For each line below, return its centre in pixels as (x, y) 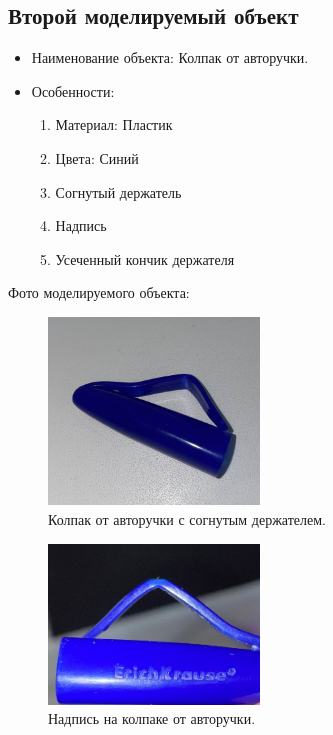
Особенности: (73, 90)
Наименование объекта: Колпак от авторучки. (170, 57)
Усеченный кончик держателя (145, 258)
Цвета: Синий (97, 157)
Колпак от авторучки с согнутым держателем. (187, 519)
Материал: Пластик (114, 124)
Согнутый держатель (118, 191)
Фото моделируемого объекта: (99, 292)
